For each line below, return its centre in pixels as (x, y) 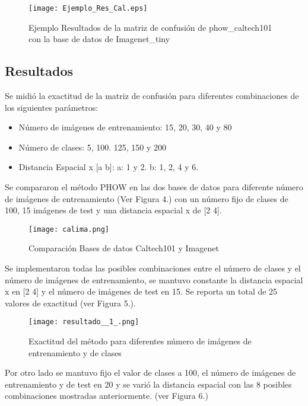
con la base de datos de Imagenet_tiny (99, 39)
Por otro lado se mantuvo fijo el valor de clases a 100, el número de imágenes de (150, 373)
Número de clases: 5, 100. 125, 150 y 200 (93, 147)
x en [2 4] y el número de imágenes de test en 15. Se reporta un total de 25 (141, 291)
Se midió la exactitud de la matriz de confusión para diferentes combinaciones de (152, 96)
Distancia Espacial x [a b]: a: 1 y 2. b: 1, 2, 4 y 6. (109, 167)
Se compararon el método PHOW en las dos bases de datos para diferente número (154, 187)
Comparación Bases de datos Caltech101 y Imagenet (124, 248)
